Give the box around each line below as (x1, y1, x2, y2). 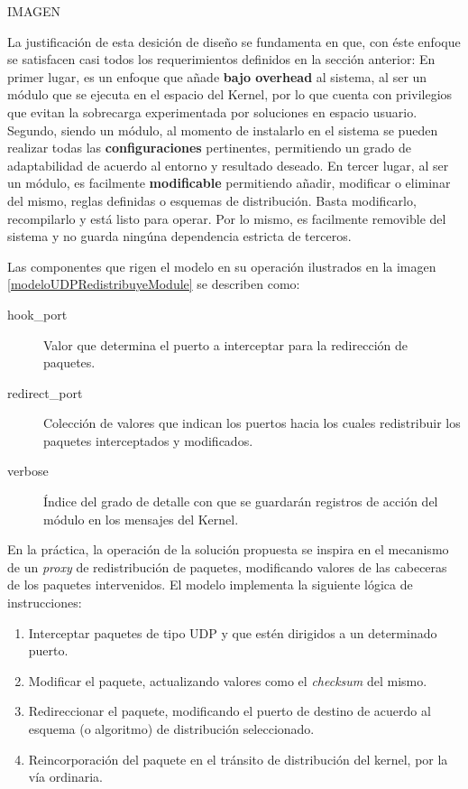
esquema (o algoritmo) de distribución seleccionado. (28, 719, 315, 738)
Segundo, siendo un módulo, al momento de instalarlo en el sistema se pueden (7, 120, 438, 139)
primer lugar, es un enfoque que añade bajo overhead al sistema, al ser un (7, 67, 427, 86)
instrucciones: (7, 593, 82, 612)
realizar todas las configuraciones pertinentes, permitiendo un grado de (7, 138, 412, 157)
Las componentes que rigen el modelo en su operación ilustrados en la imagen (7, 256, 436, 275)
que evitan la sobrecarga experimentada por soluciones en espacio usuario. (7, 102, 418, 121)
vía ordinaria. (28, 767, 103, 786)
